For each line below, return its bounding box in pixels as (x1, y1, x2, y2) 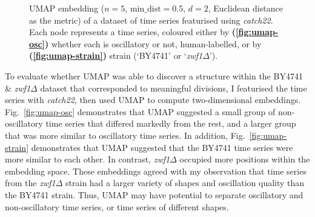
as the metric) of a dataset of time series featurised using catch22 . (29, 13, 273, 26)
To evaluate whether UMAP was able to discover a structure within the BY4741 (5, 69, 303, 82)
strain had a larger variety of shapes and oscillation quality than (65, 176, 305, 189)
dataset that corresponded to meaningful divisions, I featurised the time (40, 81, 307, 94)
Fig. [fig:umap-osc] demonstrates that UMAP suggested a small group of (5, 105, 276, 118)
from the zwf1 (5, 176, 56, 189)
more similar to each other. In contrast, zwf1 (5, 153, 170, 165)
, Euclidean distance (208, 2, 283, 14)
